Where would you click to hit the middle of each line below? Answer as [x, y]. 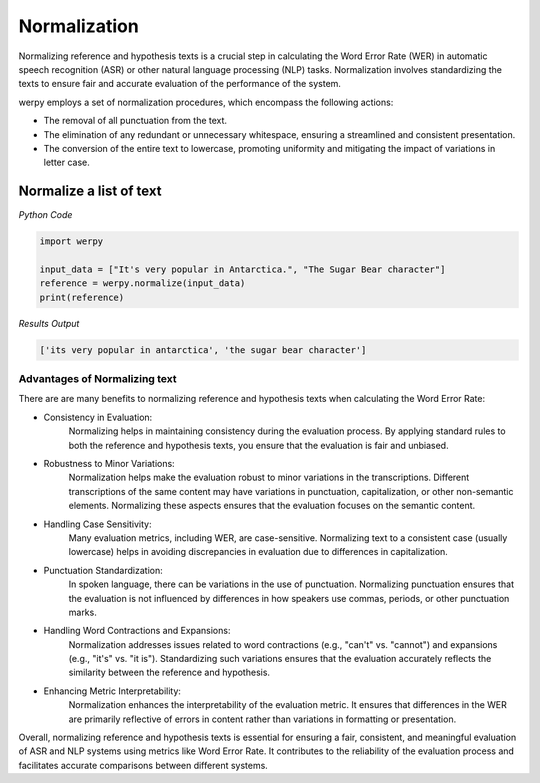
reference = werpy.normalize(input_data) [142, 283]
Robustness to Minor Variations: [109, 463]
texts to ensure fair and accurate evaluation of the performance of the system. [180, 84]
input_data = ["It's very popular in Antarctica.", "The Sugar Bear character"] [242, 269]
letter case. [66, 162]
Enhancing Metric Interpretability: [112, 691]
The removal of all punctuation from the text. [135, 121]
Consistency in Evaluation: [98, 417]
